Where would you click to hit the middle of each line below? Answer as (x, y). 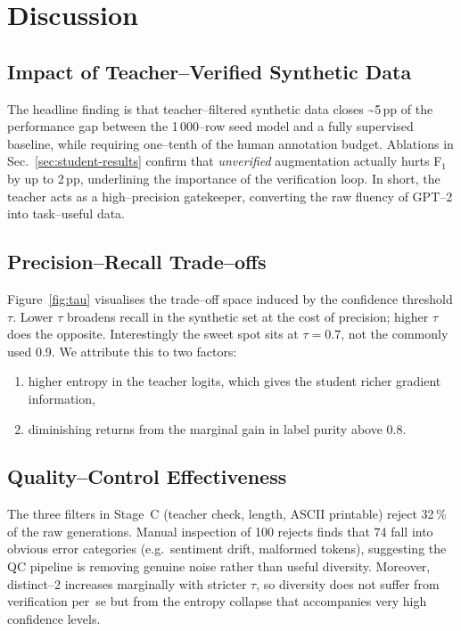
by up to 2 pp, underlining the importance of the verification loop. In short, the (224, 178)
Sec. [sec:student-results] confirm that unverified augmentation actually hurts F (225, 161)
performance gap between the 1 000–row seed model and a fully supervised (210, 126)
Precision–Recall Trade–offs (137, 262)
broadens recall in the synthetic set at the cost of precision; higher (247, 316)
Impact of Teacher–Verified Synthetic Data (210, 71)
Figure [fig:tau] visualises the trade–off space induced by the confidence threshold (230, 298)
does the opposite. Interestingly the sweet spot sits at (153, 334)
